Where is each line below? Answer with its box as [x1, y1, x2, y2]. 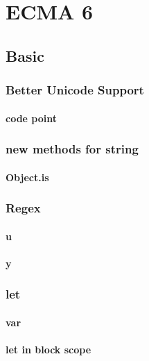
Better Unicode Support [6, 81, 144, 99]
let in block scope [6, 342, 91, 357]
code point [6, 110, 58, 125]
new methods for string [6, 140, 139, 158]
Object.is [6, 169, 49, 184]
